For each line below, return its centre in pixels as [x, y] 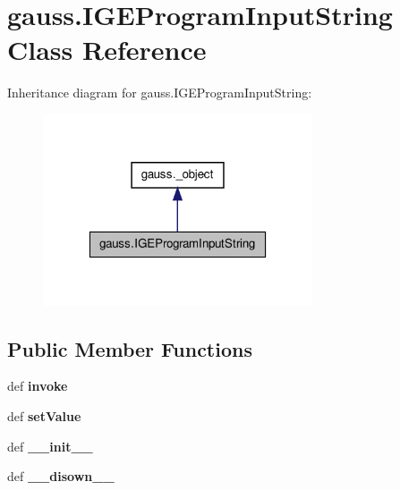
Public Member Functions [130, 348]
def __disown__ [61, 476]
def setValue [44, 415]
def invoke [38, 386]
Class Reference [107, 50]
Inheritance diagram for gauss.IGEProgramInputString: [160, 93]
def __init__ [50, 446]
